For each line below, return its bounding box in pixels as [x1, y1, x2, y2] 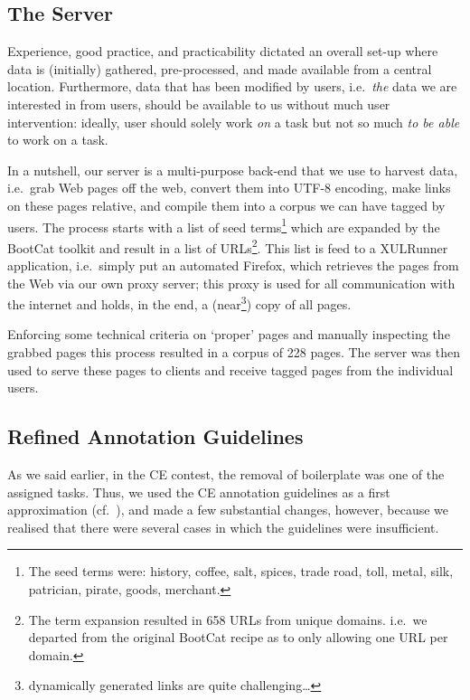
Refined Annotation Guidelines [7, 422, 304, 450]
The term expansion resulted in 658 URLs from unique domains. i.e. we [28, 610, 428, 629]
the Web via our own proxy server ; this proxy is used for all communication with [7, 273, 456, 292]
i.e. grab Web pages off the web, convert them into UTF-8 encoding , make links [7, 178, 451, 197]
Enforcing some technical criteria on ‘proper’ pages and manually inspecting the [7, 325, 450, 344]
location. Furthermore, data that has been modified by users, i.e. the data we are [7, 77, 457, 96]
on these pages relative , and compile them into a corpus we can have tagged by [7, 195, 446, 214]
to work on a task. [7, 130, 108, 149]
